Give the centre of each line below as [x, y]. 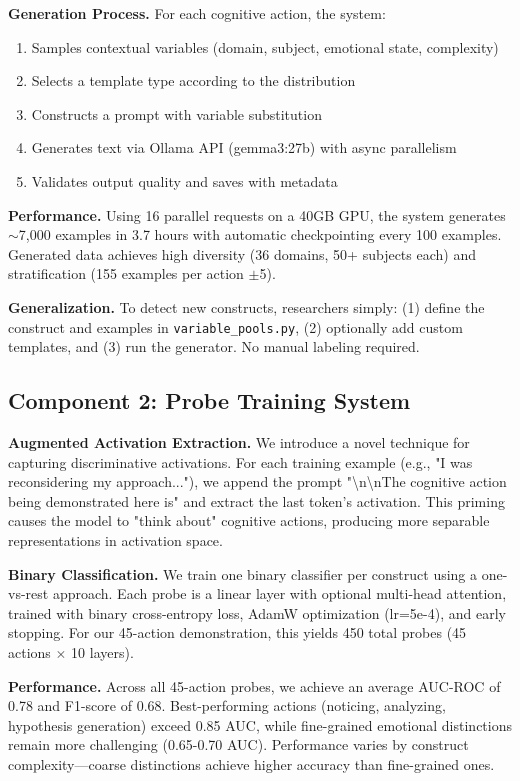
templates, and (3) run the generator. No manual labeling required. [214, 346]
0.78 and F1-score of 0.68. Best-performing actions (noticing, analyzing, [227, 705]
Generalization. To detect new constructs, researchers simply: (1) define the [246, 306]
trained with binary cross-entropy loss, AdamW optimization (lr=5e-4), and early [257, 612]
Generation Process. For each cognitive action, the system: [197, 13]
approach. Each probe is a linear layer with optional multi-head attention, [279, 593]
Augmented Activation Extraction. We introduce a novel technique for [239, 441]
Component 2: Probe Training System [209, 400]
